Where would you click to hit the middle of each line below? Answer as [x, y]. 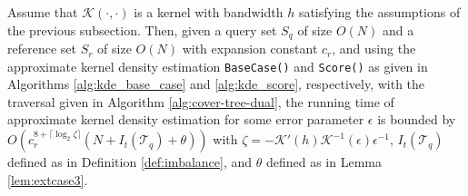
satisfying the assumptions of [379, 12]
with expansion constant [250, 49]
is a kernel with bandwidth [209, 12]
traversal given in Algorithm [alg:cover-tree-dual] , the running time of [201, 101]
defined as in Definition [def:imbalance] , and [130, 162]
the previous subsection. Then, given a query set [142, 29]
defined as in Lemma [324, 162]
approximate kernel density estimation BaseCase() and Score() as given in [218, 66]
